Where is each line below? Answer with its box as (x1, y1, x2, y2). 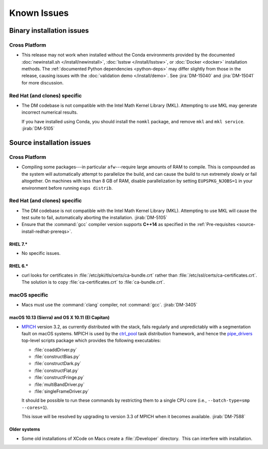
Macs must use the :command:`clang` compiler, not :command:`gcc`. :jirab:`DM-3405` (21, 302, 198, 308)
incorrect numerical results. (21, 109, 78, 115)
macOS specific (9, 291, 49, 298)
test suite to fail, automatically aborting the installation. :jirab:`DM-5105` (21, 215, 167, 221)
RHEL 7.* (9, 241, 28, 247)
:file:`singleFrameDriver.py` (34, 388, 89, 394)
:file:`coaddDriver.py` (34, 347, 77, 353)
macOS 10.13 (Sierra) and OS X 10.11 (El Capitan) (9, 314, 110, 320)
